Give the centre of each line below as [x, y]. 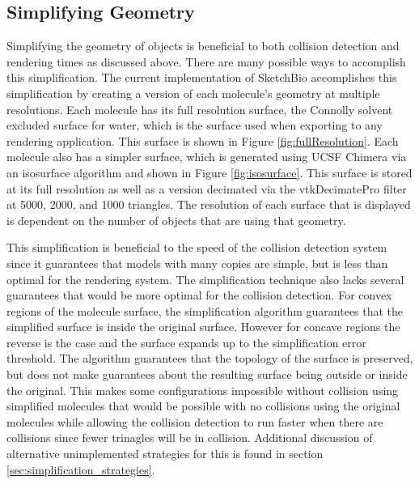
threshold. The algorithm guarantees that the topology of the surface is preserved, [210, 358]
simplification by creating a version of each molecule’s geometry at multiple [193, 93]
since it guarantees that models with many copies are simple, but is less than [197, 263]
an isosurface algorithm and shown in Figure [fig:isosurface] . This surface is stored [209, 172]
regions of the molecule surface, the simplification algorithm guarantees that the [205, 310]
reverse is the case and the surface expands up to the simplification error [186, 342]
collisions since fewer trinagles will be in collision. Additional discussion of [190, 437]
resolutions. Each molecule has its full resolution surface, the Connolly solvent [200, 109]
